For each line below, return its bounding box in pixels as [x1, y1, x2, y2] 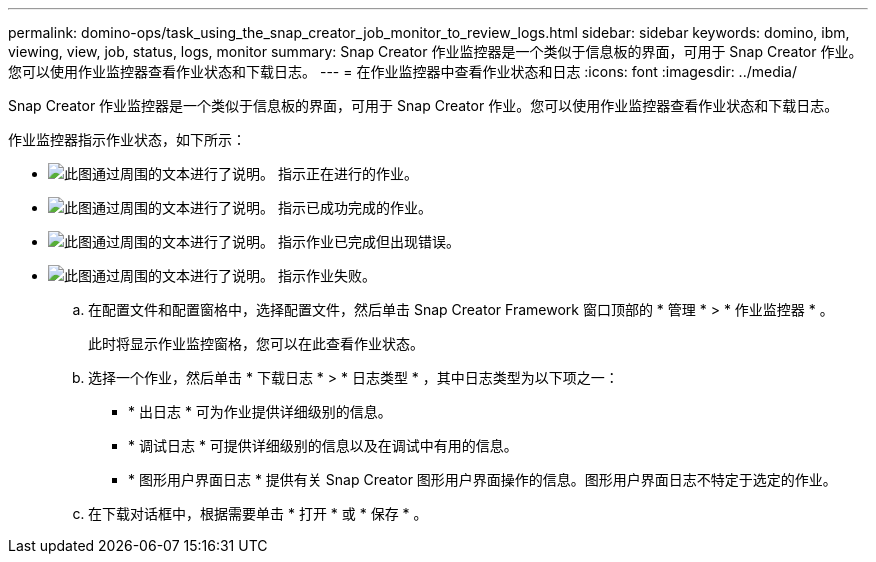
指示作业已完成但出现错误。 [277, 233, 460, 250]
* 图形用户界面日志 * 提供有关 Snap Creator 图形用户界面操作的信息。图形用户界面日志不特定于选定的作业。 [128, 471, 837, 488]
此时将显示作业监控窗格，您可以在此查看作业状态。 [88, 335, 424, 352]
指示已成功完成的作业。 [277, 199, 432, 216]
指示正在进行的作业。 [277, 165, 418, 182]
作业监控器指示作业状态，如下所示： [8, 131, 246, 148]
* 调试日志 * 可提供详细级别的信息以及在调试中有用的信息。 [128, 437, 518, 454]
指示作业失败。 [277, 267, 376, 284]
